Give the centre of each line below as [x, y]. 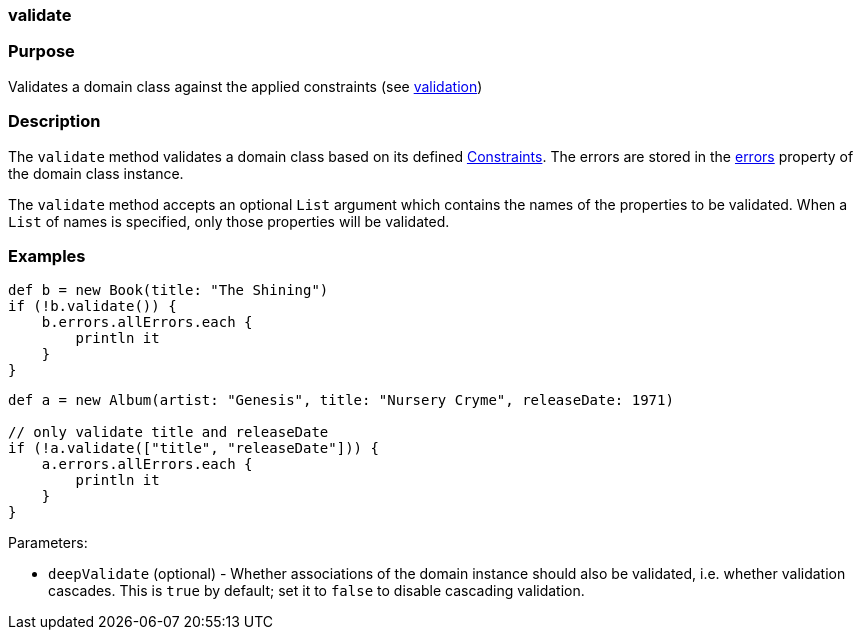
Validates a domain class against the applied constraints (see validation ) [245, 86]
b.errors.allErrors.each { [147, 322]
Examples [47, 255]
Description [54, 121]
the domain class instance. [96, 173]
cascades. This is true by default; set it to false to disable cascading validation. [316, 591]
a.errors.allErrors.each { [147, 464]
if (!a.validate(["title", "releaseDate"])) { [193, 448]
